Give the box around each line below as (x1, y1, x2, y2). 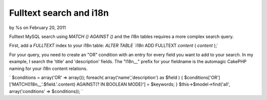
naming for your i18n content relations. (9, 66, 88, 71)
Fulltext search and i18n (9, 7, 109, 18)
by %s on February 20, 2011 (9, 25, 66, 31)
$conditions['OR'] (183, 74, 220, 80)
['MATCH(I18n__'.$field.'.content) (9, 81, 76, 87)
